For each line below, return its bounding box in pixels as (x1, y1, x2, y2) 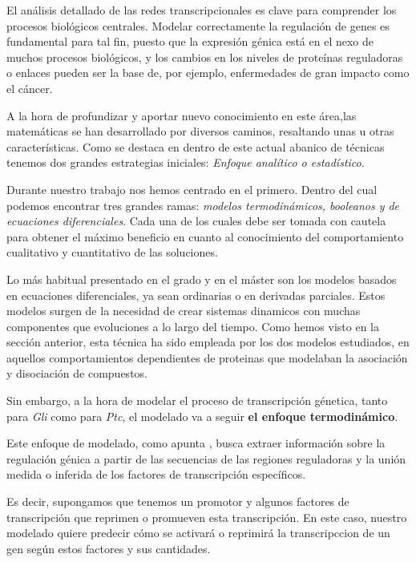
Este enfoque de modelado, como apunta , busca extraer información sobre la (6, 435, 386, 451)
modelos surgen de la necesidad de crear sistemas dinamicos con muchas (6, 302, 361, 319)
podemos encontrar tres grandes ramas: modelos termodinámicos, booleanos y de (6, 196, 400, 213)
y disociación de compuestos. (6, 365, 147, 382)
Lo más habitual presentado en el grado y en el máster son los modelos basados (6, 270, 397, 287)
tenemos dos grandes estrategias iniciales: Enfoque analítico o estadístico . (6, 154, 365, 171)
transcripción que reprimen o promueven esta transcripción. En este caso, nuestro (6, 508, 407, 525)
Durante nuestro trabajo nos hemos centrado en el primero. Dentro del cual (6, 180, 378, 197)
